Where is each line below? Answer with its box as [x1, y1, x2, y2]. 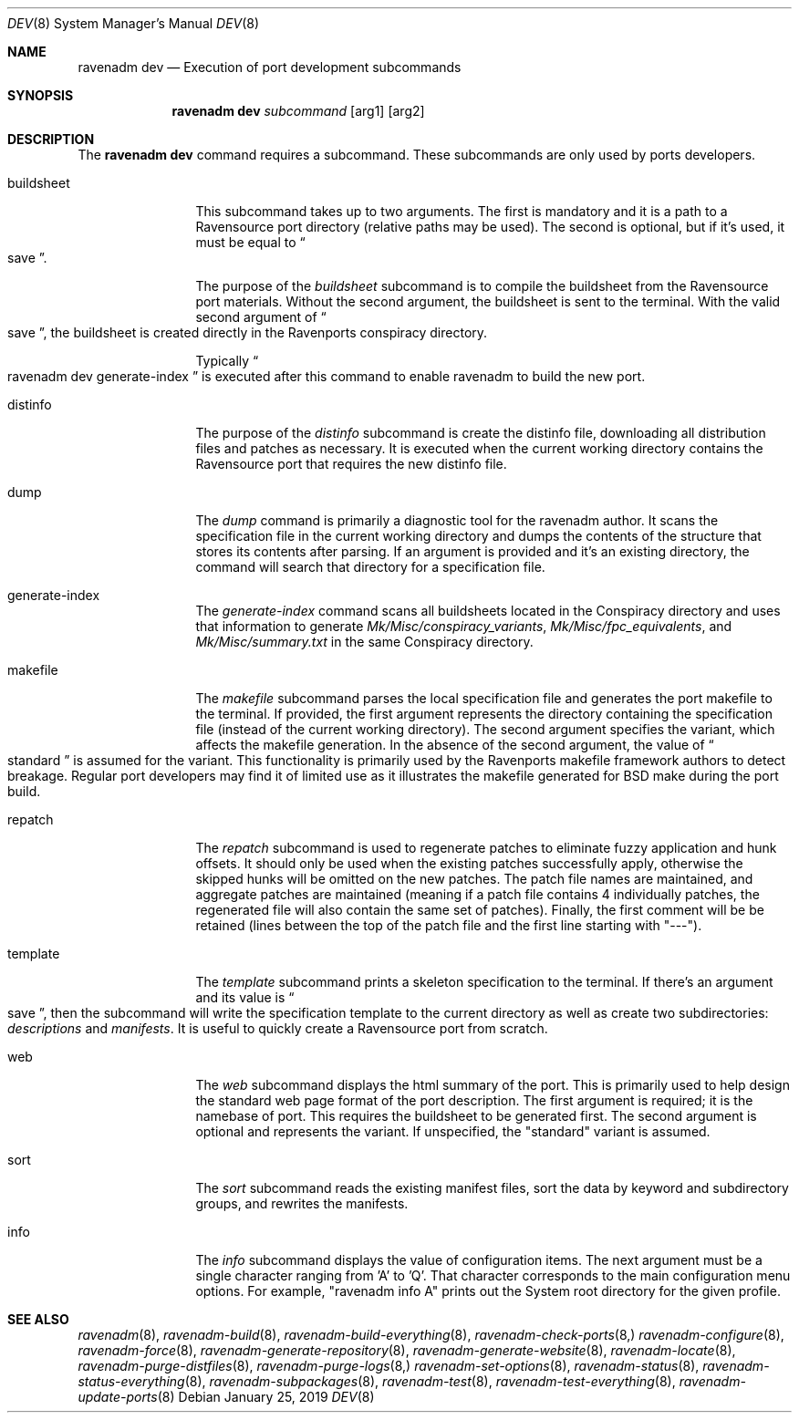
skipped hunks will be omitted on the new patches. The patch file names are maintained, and [195, 871, 753, 886]
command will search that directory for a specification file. [195, 559, 545, 575]
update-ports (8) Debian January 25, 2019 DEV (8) [78, 1389, 375, 1404]
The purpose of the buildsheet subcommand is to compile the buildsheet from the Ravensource [195, 278, 769, 294]
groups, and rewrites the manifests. [195, 1196, 409, 1211]
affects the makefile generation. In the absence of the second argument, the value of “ [195, 737, 714, 752]
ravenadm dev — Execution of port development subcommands [78, 59, 462, 75]
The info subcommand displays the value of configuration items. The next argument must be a [195, 1252, 763, 1268]
